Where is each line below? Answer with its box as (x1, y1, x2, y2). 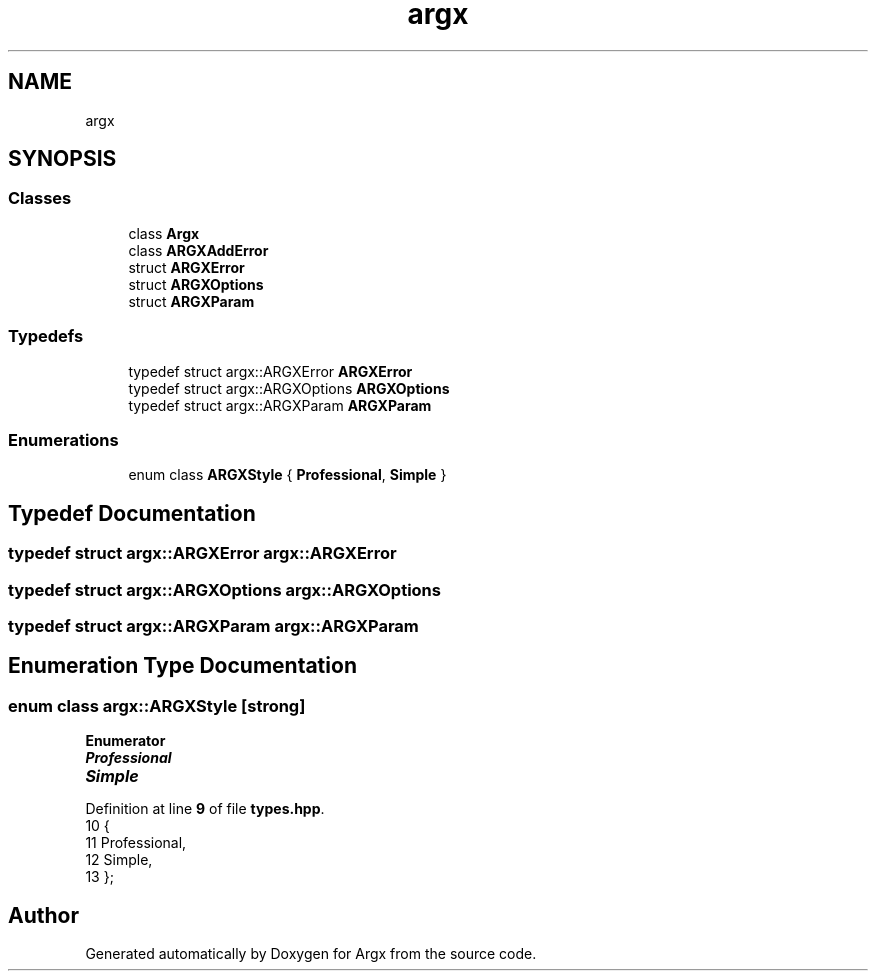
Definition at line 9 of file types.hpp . (85, 800, 325, 818)
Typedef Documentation (8, 500, 256, 526)
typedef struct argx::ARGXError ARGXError (128, 362, 413, 380)
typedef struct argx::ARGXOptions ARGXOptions (128, 379, 450, 397)
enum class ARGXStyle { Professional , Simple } (128, 466, 447, 484)
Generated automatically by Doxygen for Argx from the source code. (85, 944, 537, 962)
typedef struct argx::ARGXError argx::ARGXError (8, 543, 397, 564)
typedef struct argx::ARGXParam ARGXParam (128, 396, 432, 414)
